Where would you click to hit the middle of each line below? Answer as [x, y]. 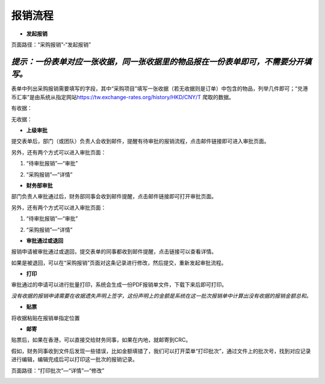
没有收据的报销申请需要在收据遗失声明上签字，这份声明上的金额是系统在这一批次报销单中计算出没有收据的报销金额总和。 [161, 296]
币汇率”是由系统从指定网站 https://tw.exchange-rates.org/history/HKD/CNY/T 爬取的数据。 [123, 97]
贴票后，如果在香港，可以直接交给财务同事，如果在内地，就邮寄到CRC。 [101, 340]
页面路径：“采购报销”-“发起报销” [51, 44]
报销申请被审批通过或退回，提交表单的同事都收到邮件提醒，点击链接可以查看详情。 [114, 252]
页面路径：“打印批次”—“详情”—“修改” [58, 370]
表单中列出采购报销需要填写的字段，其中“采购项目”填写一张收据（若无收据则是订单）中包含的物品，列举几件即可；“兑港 [159, 89]
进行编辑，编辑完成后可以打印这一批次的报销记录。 [74, 359]
